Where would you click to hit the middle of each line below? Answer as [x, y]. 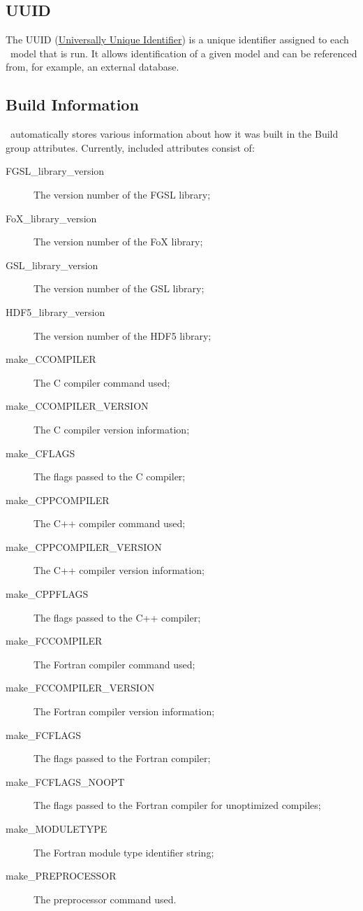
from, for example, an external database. [92, 67]
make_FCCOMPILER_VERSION [80, 688]
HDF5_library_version [55, 311]
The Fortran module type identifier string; [124, 852]
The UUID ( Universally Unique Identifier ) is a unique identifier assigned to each [177, 40]
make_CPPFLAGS [47, 594]
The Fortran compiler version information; [124, 711]
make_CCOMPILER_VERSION [77, 406]
